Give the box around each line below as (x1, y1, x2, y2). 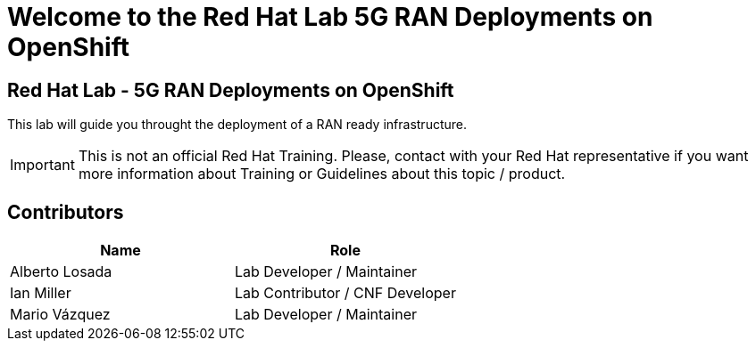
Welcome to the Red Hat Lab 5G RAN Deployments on (7, 2, 653, 32)
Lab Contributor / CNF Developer (234, 284, 456, 303)
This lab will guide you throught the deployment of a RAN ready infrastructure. (7, 117, 467, 133)
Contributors (7, 200, 124, 223)
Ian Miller (10, 284, 71, 303)
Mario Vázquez (10, 305, 111, 324)
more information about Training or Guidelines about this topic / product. (78, 165, 566, 183)
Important (10, 156, 75, 174)
